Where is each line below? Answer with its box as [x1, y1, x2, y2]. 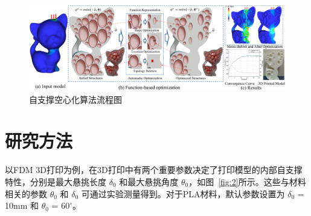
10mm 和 [5, 199, 39, 212]
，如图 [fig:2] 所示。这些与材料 [188, 175, 306, 188]
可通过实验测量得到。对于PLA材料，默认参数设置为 [81, 187, 285, 200]
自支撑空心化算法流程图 [29, 93, 122, 105]
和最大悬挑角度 [119, 175, 179, 188]
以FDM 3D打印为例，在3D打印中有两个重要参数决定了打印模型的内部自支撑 [5, 163, 303, 176]
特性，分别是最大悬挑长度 [5, 175, 106, 188]
